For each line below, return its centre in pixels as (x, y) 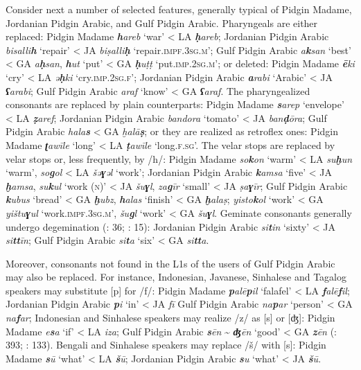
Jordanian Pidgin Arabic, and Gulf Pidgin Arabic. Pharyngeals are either (162, 23)
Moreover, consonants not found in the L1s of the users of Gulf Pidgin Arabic (170, 263)
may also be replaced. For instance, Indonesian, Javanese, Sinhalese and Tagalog (176, 277)
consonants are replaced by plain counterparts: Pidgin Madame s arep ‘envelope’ (175, 104)
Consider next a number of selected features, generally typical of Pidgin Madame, (179, 9)
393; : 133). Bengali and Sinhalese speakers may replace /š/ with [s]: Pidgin (166, 345)
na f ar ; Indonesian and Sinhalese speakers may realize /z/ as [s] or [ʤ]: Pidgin (170, 318)
